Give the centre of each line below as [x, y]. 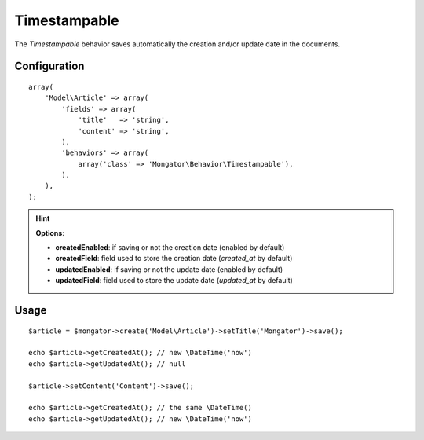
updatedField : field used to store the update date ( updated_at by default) [174, 280]
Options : [50, 233]
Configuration [49, 66]
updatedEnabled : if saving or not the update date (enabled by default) [169, 269]
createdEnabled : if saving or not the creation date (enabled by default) [170, 247]
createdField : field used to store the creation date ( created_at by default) [174, 258]
